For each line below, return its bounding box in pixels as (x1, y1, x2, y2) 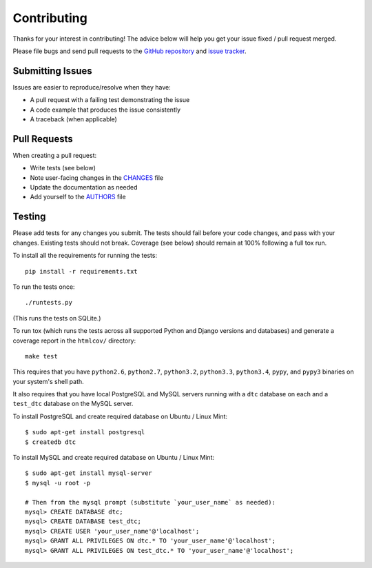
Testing (12, 211, 46, 223)
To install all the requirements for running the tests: (12, 252, 158, 260)
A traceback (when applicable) (30, 115, 117, 123)
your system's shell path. (12, 377, 84, 385)
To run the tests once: (12, 283, 75, 291)
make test (25, 352, 58, 360)
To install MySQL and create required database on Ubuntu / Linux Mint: (12, 454, 215, 462)
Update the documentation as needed (30, 183, 138, 192)
